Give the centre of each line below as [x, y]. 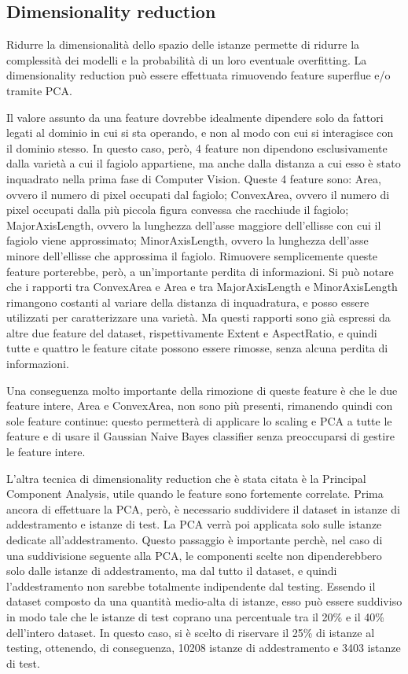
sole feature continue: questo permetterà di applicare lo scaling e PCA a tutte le [199, 420]
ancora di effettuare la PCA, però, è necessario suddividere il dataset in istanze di [203, 508]
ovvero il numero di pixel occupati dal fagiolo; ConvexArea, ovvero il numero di [198, 194]
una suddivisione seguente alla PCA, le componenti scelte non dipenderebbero [194, 555]
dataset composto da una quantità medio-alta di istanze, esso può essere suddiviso [204, 601]
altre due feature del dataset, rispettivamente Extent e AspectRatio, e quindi [192, 332]
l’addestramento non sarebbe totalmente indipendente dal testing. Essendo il [191, 586]
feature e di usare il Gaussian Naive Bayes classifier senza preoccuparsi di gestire [200, 436]
